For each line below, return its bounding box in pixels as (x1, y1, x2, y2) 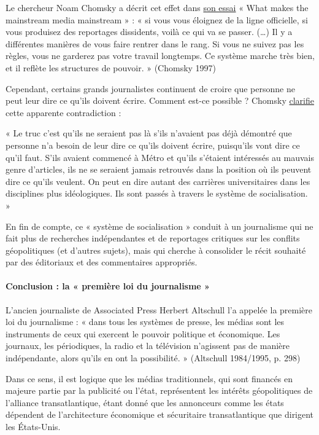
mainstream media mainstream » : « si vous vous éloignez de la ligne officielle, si (6, 13, 308, 26)
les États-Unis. (6, 420, 61, 433)
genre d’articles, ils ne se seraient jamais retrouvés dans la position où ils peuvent (6, 163, 312, 176)
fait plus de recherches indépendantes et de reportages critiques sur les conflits (6, 232, 300, 245)
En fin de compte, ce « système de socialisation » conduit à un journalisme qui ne (6, 219, 313, 232)
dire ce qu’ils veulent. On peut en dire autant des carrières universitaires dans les (6, 174, 310, 187)
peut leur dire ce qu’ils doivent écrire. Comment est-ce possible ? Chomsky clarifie (6, 94, 314, 107)
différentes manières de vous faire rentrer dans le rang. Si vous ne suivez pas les (6, 37, 304, 50)
